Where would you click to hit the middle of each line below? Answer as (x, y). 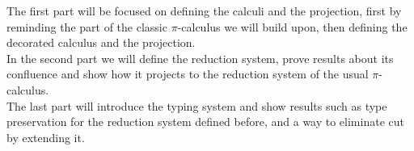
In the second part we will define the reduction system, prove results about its (200, 58)
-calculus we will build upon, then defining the (292, 26)
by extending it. (46, 137)
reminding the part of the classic (87, 26)
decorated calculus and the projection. (101, 42)
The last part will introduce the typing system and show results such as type (197, 105)
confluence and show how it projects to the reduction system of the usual (188, 74)
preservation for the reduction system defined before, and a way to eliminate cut (205, 122)
